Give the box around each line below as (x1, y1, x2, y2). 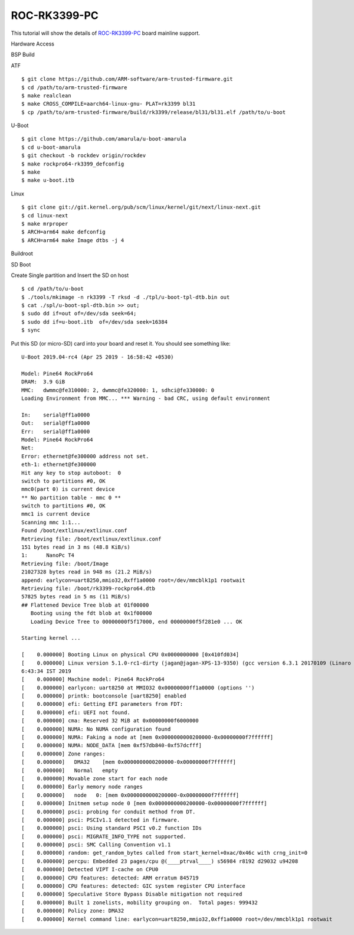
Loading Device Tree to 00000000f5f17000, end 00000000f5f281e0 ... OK (30, 618, 242, 625)
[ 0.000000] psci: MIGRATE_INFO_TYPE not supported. (21, 833, 186, 840)
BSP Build (11, 51, 35, 58)
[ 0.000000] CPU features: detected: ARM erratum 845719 (21, 874, 199, 881)
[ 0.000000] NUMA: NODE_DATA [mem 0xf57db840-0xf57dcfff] (21, 742, 202, 749)
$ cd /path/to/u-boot (21, 285, 84, 292)
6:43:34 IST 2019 (21, 667, 71, 675)
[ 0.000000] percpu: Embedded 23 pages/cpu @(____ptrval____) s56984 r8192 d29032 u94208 (21, 858, 299, 865)
